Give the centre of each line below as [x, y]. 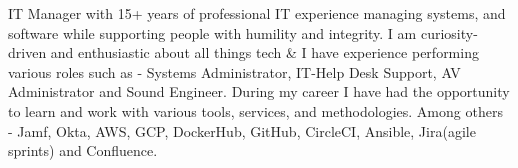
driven [27, 52]
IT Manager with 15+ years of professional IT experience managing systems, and [257, 13]
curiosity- [449, 32]
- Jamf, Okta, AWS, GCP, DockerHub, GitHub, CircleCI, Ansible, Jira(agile [242, 130]
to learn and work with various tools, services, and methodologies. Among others [255, 110]
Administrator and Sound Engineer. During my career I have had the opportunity [259, 91]
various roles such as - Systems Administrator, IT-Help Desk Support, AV [234, 71]
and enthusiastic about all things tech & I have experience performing [264, 52]
